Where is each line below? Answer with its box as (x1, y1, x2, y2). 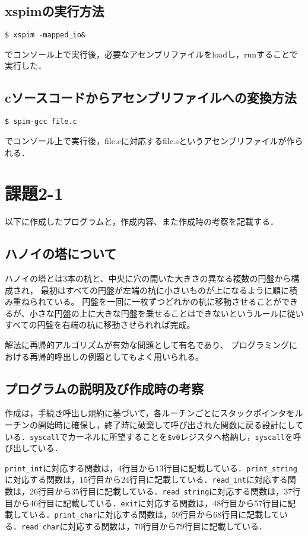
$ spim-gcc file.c (5, 117, 77, 126)
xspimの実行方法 (5, 2, 104, 20)
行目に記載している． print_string (163, 461, 297, 474)
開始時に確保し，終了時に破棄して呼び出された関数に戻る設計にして (37, 418, 304, 430)
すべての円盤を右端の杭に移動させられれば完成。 (5, 318, 195, 331)
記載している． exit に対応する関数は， (62, 496, 213, 509)
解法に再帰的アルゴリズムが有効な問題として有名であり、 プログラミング (5, 338, 290, 350)
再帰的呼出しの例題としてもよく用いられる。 (29, 350, 204, 362)
